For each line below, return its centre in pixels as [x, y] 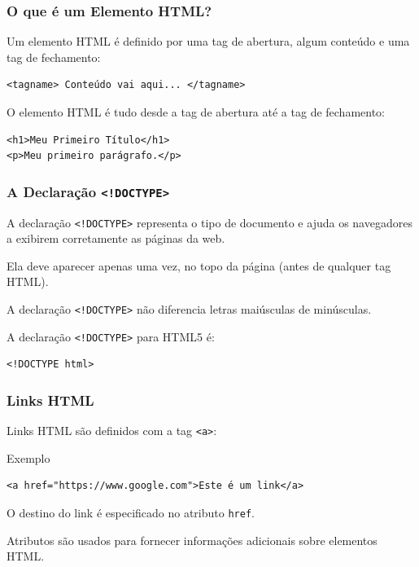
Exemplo [28, 457]
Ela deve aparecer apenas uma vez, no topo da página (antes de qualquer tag [199, 265]
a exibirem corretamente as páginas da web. [116, 238]
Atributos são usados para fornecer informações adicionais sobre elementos [192, 540]
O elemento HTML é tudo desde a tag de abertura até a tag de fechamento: [196, 112]
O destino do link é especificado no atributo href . [131, 512]
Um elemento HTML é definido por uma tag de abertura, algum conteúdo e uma [208, 41]
